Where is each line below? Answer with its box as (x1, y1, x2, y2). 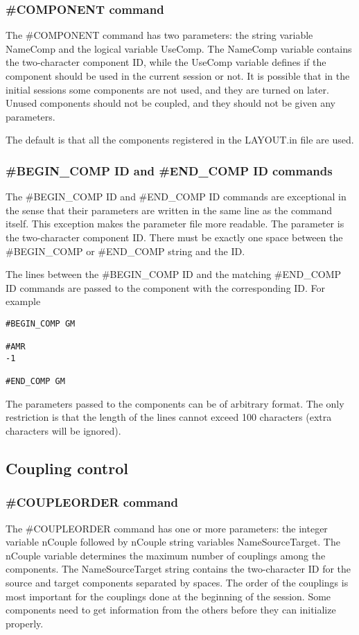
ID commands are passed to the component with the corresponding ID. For (6, 280, 326, 295)
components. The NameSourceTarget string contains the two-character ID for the (6, 562, 351, 576)
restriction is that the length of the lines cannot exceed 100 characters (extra (6, 410, 332, 424)
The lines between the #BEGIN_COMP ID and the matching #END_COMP (6, 267, 342, 281)
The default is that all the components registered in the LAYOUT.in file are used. (6, 132, 354, 147)
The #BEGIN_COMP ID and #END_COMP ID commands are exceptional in (6, 189, 347, 204)
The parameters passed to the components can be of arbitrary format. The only (6, 396, 344, 410)
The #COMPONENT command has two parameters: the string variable (6, 28, 313, 42)
